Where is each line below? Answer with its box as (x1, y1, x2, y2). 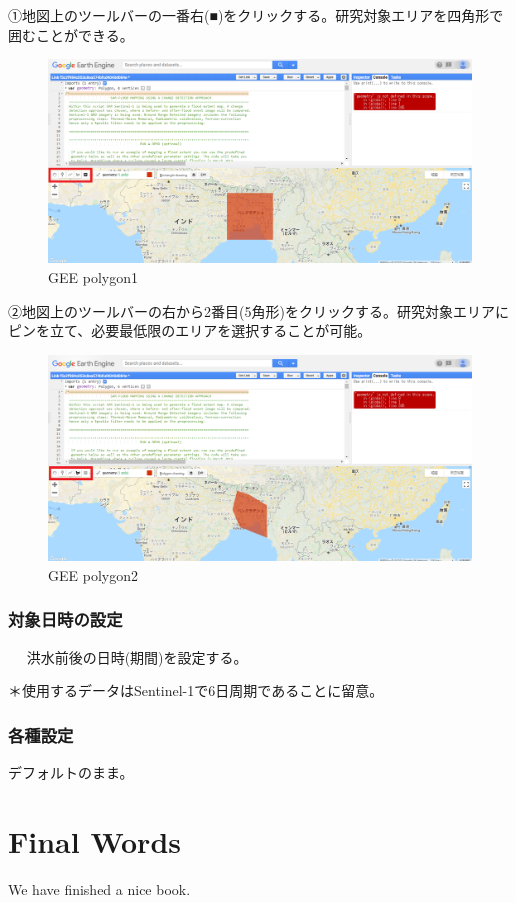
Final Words (8, 820, 181, 861)
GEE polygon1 (48, 266, 138, 287)
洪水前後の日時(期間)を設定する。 (26, 646, 241, 667)
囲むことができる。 (8, 24, 134, 45)
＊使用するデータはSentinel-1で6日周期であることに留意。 (8, 680, 384, 701)
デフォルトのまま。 (8, 762, 134, 783)
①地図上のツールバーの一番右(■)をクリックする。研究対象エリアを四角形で (8, 5, 504, 25)
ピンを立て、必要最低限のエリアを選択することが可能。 (8, 320, 365, 341)
